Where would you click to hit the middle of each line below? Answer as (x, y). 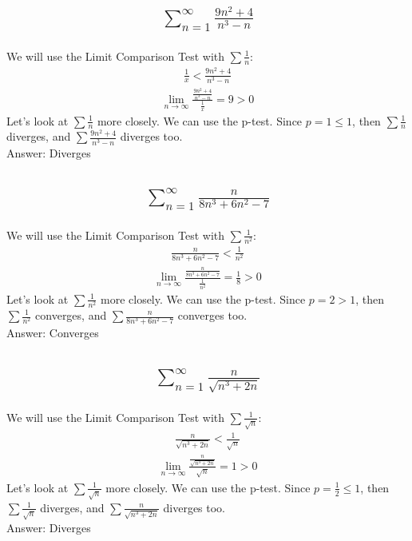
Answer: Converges (53, 333)
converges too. (212, 315)
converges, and (71, 315)
